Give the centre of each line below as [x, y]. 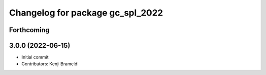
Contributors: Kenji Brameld [50, 64]
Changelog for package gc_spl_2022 [86, 13]
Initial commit [35, 57]
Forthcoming [29, 30]
